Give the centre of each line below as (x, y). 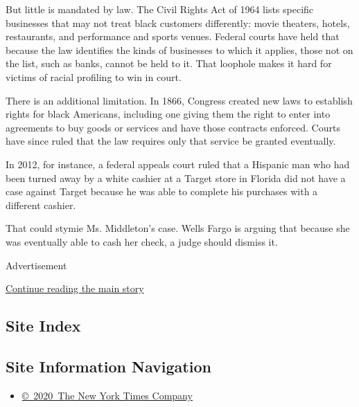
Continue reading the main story (75, 288)
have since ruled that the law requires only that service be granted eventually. (171, 141)
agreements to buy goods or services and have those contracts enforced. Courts (173, 127)
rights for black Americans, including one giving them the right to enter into (168, 114)
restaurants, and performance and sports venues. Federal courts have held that (173, 36)
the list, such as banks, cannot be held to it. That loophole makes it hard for (169, 63)
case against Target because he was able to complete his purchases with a (162, 191)
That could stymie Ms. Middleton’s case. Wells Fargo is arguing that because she (178, 228)
